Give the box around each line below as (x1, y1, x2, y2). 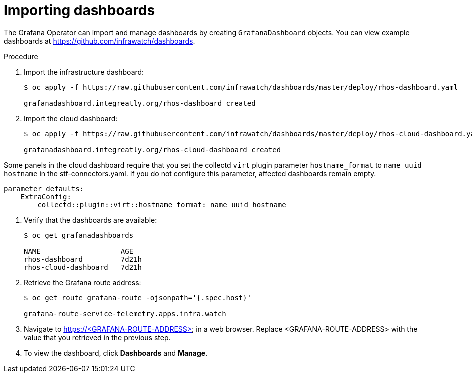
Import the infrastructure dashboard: (24, 67, 144, 76)
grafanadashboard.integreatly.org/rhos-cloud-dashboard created (24, 145, 281, 154)
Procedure (4, 52, 38, 61)
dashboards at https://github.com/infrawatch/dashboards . (4, 36, 195, 45)
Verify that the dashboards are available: (24, 215, 157, 224)
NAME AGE (24, 247, 134, 255)
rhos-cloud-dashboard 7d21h (24, 263, 142, 271)
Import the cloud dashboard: (24, 114, 118, 123)
